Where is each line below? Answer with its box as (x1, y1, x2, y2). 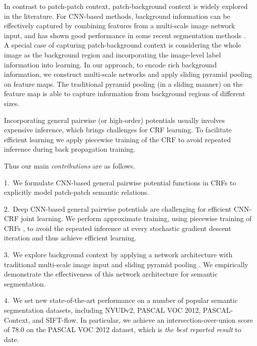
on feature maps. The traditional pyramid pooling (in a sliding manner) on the (4, 78, 243, 89)
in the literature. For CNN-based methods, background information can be (4, 10, 230, 21)
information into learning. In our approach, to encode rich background (4, 59, 217, 69)
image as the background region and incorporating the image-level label (4, 49, 221, 59)
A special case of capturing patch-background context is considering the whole (4, 40, 241, 50)
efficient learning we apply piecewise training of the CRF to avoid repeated (4, 134, 231, 144)
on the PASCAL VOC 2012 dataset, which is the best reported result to (26, 324, 241, 335)
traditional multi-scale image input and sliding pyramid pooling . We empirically (4, 259, 249, 269)
